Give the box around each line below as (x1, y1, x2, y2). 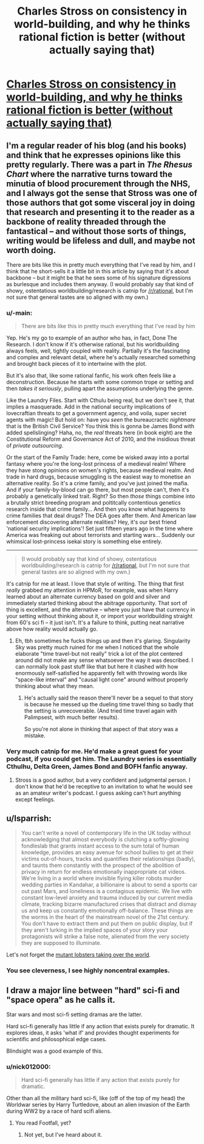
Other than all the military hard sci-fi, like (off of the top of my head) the (6, 1095, 185, 1102)
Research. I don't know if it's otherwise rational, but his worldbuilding (6, 341, 179, 348)
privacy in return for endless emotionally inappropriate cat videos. (21, 868, 186, 876)
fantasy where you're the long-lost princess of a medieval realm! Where (6, 460, 186, 468)
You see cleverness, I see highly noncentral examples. (6, 966, 170, 975)
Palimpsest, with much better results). (24, 714, 120, 721)
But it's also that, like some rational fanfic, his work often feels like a (6, 372, 176, 379)
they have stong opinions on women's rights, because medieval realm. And (6, 467, 194, 474)
